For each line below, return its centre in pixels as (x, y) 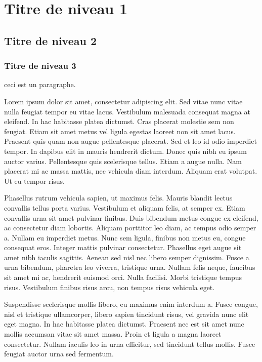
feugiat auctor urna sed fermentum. (59, 354)
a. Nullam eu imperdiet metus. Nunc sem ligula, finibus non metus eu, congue (125, 237)
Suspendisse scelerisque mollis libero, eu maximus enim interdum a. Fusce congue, (131, 304)
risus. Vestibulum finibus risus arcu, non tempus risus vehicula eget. (110, 287)
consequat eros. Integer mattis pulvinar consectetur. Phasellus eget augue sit (123, 247)
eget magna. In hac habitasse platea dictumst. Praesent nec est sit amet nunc (124, 324)
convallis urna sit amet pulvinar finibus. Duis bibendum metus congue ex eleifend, (131, 217)
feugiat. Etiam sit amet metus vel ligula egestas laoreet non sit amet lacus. (120, 131)
